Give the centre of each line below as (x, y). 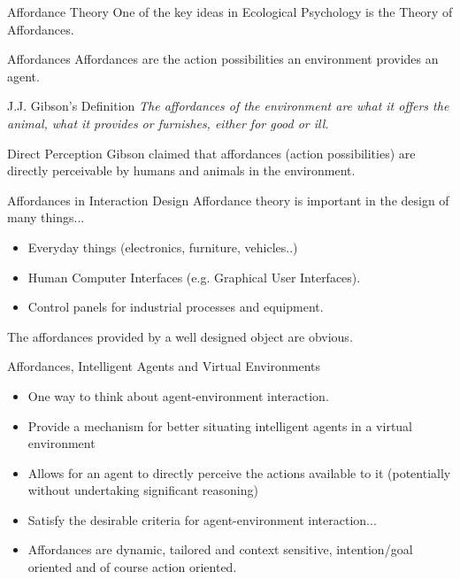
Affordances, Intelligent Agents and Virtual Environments (164, 366)
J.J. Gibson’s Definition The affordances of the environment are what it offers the (228, 106)
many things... (46, 217)
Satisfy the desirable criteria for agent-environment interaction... (202, 519)
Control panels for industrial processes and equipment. (176, 307)
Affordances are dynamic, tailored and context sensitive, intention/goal (220, 549)
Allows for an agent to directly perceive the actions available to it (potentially (239, 472)
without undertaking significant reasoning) (143, 490)
